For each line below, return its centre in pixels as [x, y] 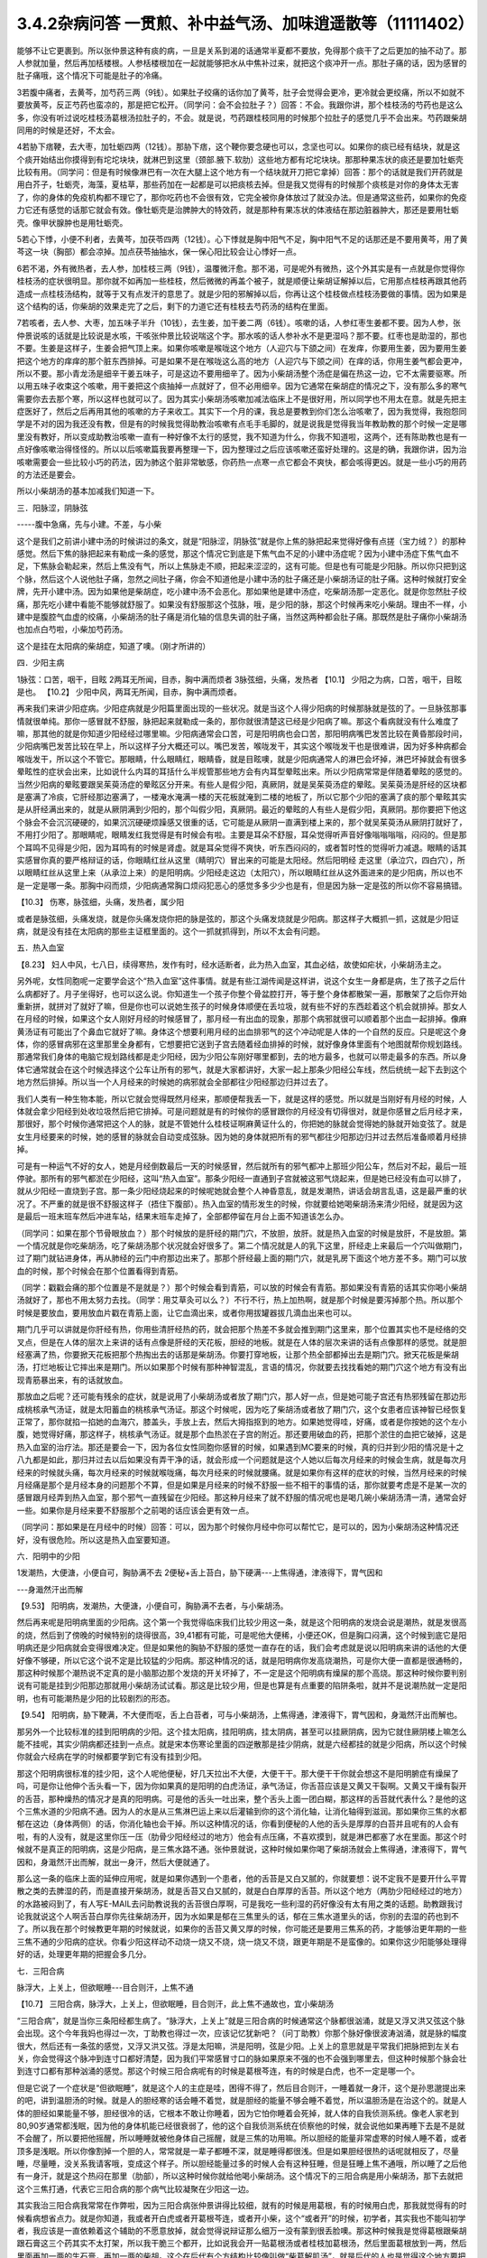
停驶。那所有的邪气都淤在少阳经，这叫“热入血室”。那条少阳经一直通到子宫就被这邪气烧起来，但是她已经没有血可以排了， [241, 1178]
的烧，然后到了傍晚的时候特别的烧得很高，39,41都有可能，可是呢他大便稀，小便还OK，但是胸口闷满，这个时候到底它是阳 [242, 1635]
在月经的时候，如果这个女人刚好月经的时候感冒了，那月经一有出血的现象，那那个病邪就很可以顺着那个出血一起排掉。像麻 [242, 1019]
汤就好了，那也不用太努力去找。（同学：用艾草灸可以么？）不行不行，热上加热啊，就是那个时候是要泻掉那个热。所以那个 [240, 1300]
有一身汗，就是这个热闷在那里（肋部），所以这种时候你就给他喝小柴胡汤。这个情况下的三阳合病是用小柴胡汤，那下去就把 [240, 2176]
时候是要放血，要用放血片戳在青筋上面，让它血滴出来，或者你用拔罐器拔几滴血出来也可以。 [186, 1312]
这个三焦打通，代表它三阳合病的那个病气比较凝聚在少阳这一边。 [135, 2188]
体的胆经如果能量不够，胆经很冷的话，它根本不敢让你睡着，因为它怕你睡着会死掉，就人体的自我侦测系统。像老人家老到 [238, 2113]
